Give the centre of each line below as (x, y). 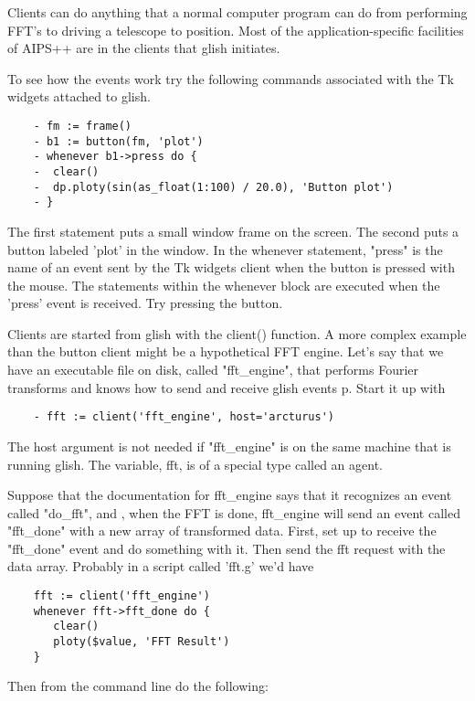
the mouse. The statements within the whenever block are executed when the (224, 285)
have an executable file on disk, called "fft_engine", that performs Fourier (213, 370)
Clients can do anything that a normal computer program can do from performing (237, 12)
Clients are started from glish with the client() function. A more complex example (237, 333)
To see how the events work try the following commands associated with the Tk (231, 78)
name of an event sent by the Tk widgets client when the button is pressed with (231, 267)
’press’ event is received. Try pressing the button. (145, 303)
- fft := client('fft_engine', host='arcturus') (184, 417)
